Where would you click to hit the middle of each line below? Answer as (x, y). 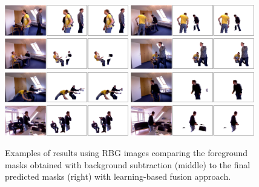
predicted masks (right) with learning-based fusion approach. (118, 176)
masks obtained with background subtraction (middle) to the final (128, 164)
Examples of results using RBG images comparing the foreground (126, 153)
